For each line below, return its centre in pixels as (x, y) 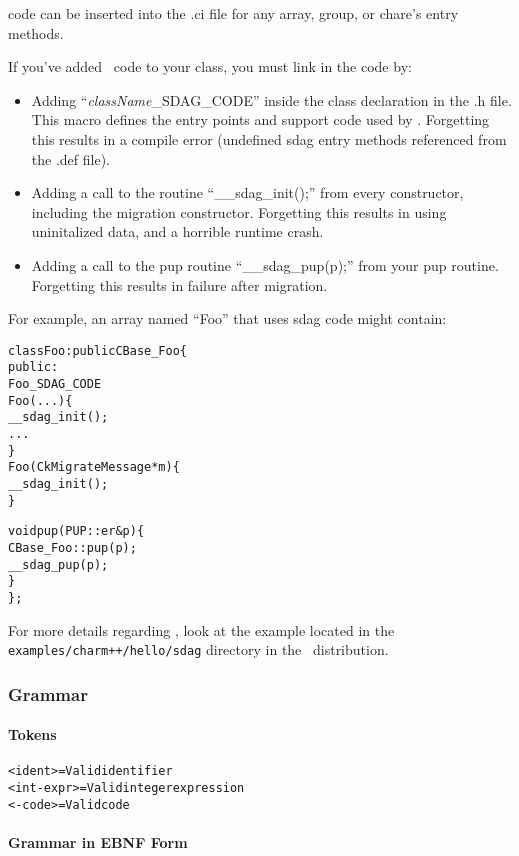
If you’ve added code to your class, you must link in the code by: (210, 66)
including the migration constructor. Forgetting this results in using (239, 211)
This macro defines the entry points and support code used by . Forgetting (260, 119)
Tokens (32, 734)
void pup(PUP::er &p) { (76, 531)
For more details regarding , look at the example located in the (201, 629)
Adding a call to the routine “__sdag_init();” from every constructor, (247, 192)
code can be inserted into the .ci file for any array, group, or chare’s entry (233, 13)
